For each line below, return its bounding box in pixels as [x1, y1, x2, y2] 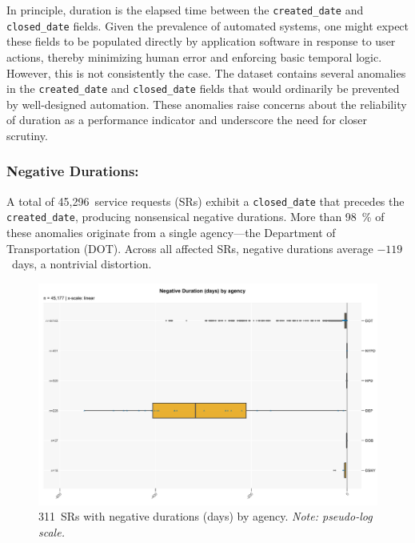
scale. [38, 524, 65, 541]
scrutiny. [6, 127, 48, 143]
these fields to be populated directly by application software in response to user [6, 33, 396, 50]
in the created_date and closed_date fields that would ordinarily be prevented [6, 80, 400, 97]
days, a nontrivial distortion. [11, 255, 152, 272]
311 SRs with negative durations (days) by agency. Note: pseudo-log [38, 508, 373, 525]
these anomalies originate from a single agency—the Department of [6, 224, 336, 241]
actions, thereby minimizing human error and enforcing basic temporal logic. [6, 48, 382, 65]
